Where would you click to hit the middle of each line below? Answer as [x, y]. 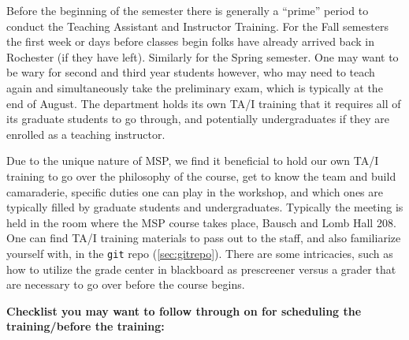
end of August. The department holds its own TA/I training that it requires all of [204, 103]
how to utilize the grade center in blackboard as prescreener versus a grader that [201, 269]
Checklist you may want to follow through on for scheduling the [184, 310]
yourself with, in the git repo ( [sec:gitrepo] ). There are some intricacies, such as [200, 253]
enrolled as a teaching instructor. [86, 134]
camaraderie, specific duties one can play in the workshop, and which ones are [195, 191]
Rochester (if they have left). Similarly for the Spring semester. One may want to [203, 56]
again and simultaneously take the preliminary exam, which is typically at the [195, 87]
